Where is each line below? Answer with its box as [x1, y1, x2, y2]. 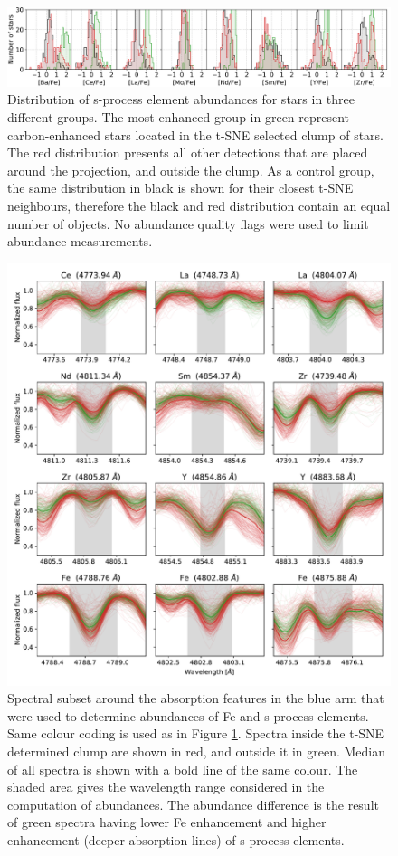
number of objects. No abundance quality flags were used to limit [7, 214, 369, 233]
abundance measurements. [7, 232, 153, 251]
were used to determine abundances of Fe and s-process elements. [7, 706, 369, 725]
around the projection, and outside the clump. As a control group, [7, 160, 374, 179]
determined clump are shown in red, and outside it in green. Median [7, 741, 385, 760]
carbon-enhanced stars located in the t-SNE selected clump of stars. [7, 125, 384, 144]
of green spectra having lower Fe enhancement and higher [7, 813, 327, 832]
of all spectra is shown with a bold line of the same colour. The [7, 759, 358, 778]
